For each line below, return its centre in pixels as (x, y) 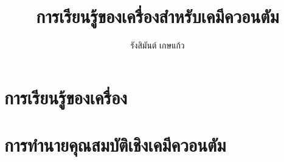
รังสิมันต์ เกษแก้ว (158, 45)
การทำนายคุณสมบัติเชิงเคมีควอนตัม (115, 145)
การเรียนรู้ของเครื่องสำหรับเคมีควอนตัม (158, 16)
